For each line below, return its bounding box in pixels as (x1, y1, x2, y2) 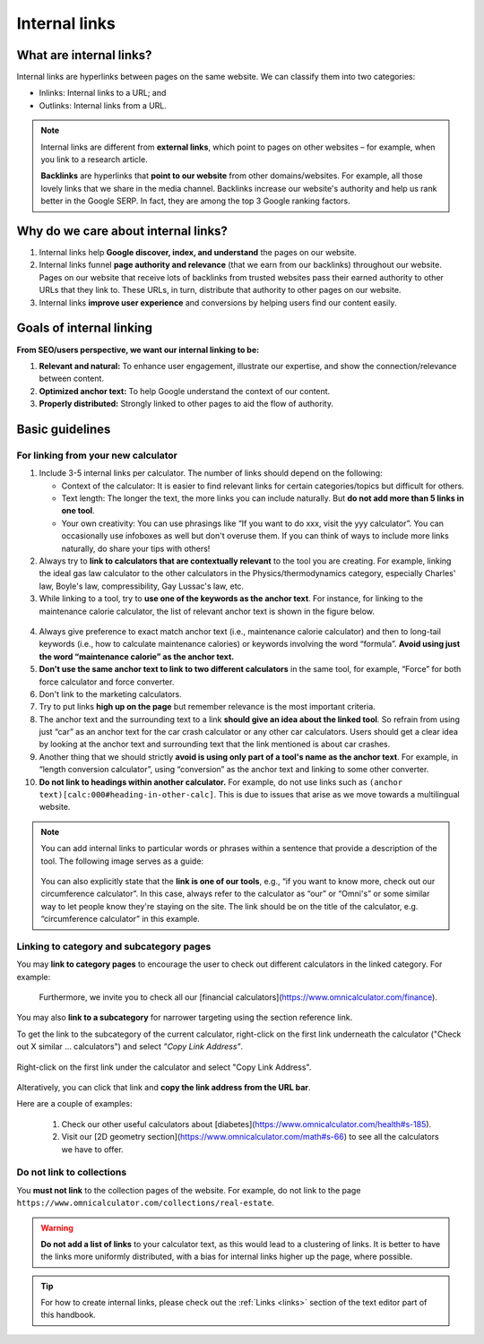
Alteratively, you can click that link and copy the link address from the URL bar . (16, 1082, 311, 1093)
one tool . (61, 505, 95, 516)
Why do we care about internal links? (16, 224, 229, 238)
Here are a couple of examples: (16, 1098, 133, 1109)
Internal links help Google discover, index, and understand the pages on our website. (39, 247, 358, 258)
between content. (39, 373, 105, 384)
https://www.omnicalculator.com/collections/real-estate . (16, 1197, 275, 1209)
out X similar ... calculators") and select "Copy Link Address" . (16, 1041, 244, 1052)
